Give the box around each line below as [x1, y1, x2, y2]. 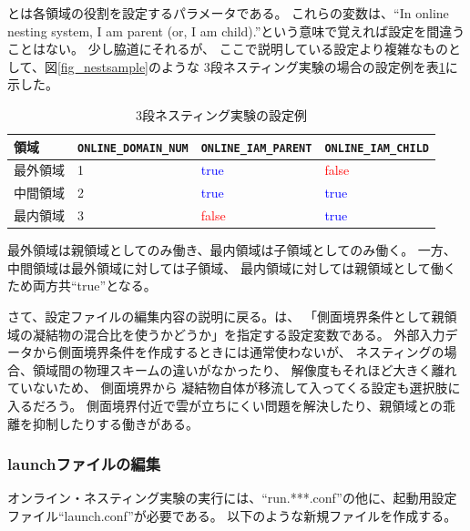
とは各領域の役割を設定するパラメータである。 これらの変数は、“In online [7, 4, 449, 22]
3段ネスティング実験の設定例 [135, 105, 308, 124]
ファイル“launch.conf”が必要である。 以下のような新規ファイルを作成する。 [7, 506, 457, 525]
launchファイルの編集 [7, 453, 161, 475]
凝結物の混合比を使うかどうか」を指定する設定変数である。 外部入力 [32, 324, 445, 343]
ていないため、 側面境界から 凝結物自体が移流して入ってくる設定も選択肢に [7, 378, 461, 397]
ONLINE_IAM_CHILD [324, 141, 429, 155]
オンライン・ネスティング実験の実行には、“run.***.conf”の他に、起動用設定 [7, 488, 457, 507]
